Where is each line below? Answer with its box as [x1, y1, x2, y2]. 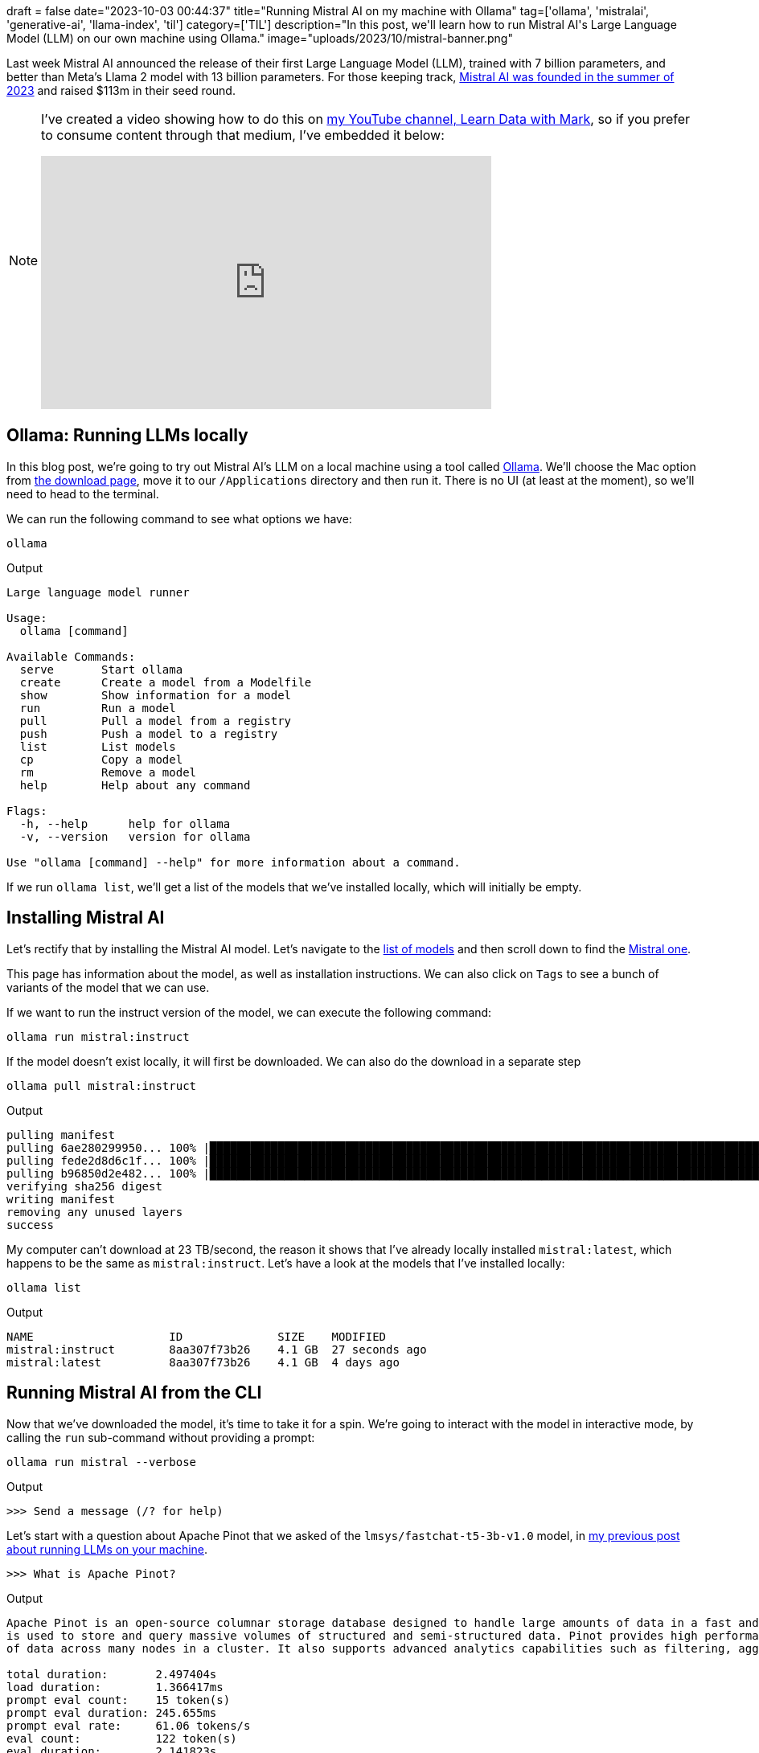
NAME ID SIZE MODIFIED [6, 1329, 387, 1343]
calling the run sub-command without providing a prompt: [6, 1430, 315, 1444]
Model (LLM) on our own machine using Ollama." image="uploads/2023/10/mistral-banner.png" [6, 31, 513, 45]
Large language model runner [6, 585, 190, 599]
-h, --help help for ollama [19, 817, 231, 830]
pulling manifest [6, 1128, 115, 1141]
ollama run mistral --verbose [6, 1455, 197, 1468]
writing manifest [6, 1192, 115, 1206]
